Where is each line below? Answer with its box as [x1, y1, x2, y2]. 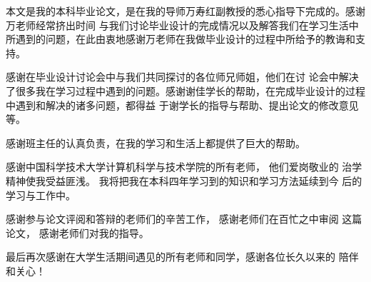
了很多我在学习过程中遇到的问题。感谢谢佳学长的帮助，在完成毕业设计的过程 [6, 83, 365, 98]
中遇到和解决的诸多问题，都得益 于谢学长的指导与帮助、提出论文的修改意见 [6, 97, 359, 112]
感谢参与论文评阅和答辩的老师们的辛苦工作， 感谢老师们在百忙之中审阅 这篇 [6, 211, 362, 226]
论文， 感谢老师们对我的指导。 [6, 225, 149, 240]
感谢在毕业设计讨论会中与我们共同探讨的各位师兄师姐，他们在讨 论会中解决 [6, 69, 359, 84]
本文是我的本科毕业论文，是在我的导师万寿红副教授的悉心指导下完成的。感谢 [6, 4, 365, 18]
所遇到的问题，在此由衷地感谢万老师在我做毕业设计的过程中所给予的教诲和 [6, 31, 355, 46]
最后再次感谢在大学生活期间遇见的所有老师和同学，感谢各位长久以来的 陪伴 [6, 249, 359, 264]
